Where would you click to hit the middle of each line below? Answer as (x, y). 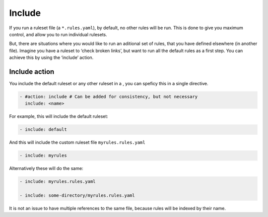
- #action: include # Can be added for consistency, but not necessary (109, 97)
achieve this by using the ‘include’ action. (51, 57)
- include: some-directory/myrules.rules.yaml (77, 195)
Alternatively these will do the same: (46, 168)
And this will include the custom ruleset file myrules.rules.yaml (77, 142)
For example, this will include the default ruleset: (59, 116)
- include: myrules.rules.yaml (58, 182)
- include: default (43, 130)
